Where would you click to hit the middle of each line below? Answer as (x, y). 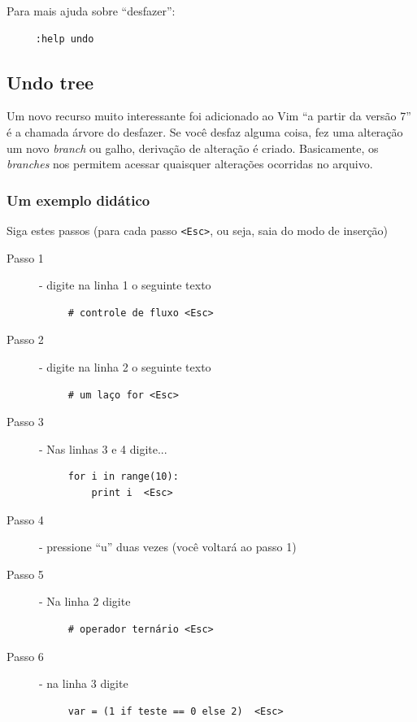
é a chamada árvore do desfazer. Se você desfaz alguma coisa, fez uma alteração (205, 131)
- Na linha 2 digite (85, 601)
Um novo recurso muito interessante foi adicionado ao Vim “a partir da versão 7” (209, 116)
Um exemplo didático (78, 200)
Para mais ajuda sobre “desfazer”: (91, 11)
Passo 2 (25, 339)
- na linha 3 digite (84, 683)
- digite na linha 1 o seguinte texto (125, 285)
